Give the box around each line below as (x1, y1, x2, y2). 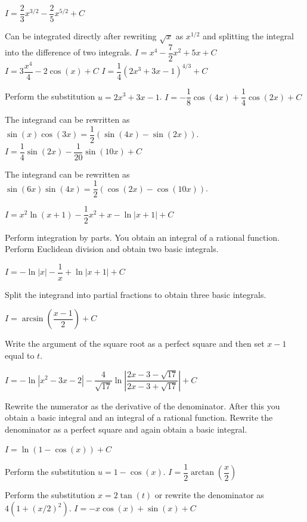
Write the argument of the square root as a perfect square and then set (5, 337, 265, 350)
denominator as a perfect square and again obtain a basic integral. (5, 422, 247, 435)
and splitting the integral (203, 30, 294, 42)
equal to (5, 349, 35, 361)
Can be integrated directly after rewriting (5, 30, 157, 42)
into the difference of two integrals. (5, 46, 132, 58)
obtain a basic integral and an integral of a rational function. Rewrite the (5, 411, 273, 424)
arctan (191, 468, 214, 477)
